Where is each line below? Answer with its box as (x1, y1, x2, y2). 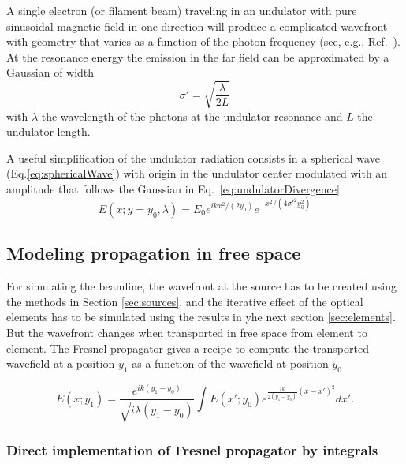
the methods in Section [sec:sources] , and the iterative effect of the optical (6, 293, 363, 309)
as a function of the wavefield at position (132, 355, 329, 372)
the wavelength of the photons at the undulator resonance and (41, 107, 343, 124)
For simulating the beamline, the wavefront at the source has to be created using (6, 278, 397, 294)
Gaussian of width (6, 64, 95, 80)
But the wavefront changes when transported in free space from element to (6, 324, 367, 340)
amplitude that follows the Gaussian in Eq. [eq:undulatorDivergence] (6, 180, 340, 196)
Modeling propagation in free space (6, 241, 301, 265)
